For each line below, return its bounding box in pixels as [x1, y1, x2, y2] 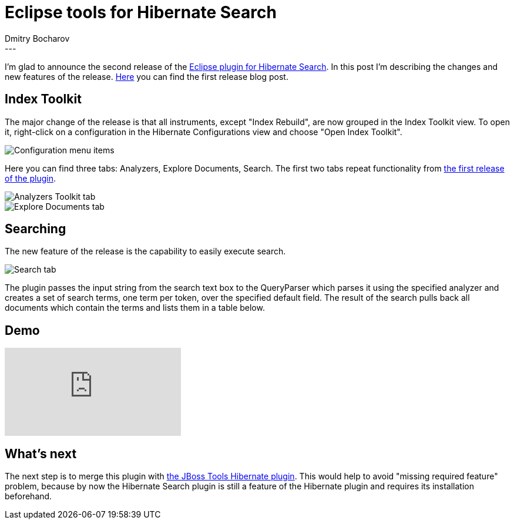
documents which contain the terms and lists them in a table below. [5, 303, 265, 313]
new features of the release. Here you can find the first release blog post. [5, 71, 288, 82]
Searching [5, 221, 66, 237]
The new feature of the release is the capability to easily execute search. [5, 246, 286, 257]
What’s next [5, 446, 77, 461]
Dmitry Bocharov [5, 33, 70, 43]
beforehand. [5, 491, 52, 502]
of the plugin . [5, 173, 56, 183]
